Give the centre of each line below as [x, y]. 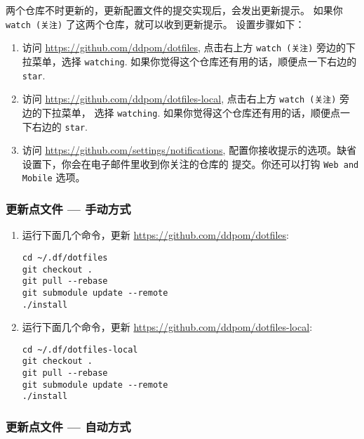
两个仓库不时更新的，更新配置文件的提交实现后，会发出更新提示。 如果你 [174, 10]
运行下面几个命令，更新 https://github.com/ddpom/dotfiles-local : [167, 327]
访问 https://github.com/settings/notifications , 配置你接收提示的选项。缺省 [189, 150]
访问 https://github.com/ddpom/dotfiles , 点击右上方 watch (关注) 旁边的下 [189, 47]
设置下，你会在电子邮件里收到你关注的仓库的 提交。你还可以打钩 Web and [190, 163]
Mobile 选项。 [54, 177]
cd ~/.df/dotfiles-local [80, 349]
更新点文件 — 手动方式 [68, 209]
